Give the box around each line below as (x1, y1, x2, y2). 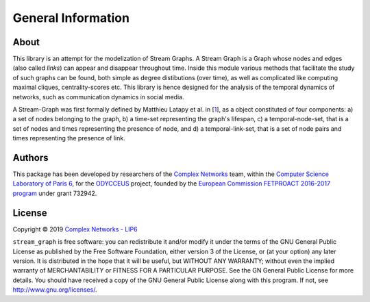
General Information (12, 10, 130, 25)
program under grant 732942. (12, 189, 97, 197)
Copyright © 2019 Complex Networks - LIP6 (12, 225, 138, 233)
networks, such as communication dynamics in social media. (12, 92, 184, 101)
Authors (12, 152, 49, 164)
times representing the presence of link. (12, 134, 126, 142)
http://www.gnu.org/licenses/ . (12, 286, 97, 294)
